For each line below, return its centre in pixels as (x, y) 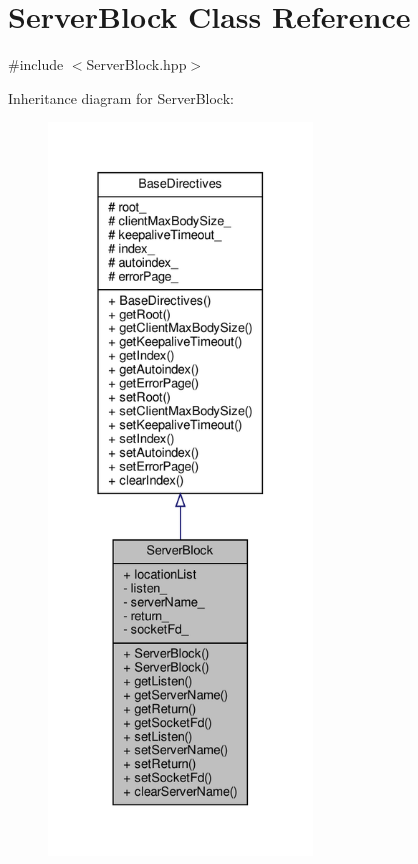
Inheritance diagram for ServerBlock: (121, 97)
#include (36, 64)
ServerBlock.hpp (136, 64)
